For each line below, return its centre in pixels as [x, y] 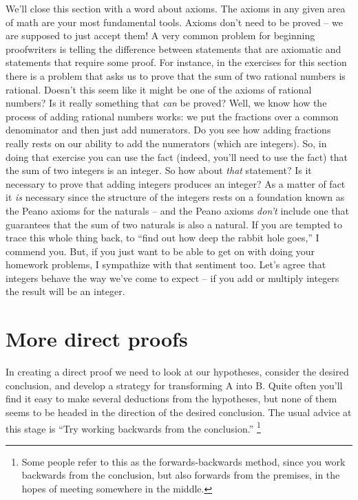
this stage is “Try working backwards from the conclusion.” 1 [133, 427]
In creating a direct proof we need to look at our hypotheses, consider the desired [177, 372]
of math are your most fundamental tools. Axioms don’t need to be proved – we [174, 22]
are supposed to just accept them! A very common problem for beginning [160, 35]
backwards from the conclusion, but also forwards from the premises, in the [181, 475]
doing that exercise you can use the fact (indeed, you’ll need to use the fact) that [177, 156]
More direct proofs [97, 339]
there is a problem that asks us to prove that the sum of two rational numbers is [176, 75]
